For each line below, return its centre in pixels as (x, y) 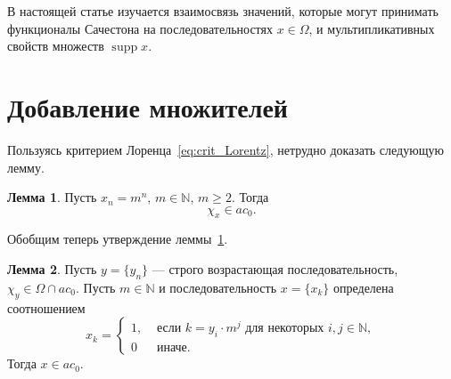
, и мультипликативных (372, 28)
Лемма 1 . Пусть (52, 197)
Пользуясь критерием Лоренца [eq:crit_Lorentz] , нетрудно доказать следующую (225, 149)
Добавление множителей (148, 106)
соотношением (46, 307)
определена (363, 287)
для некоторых (285, 329)
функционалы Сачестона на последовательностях (140, 28)
